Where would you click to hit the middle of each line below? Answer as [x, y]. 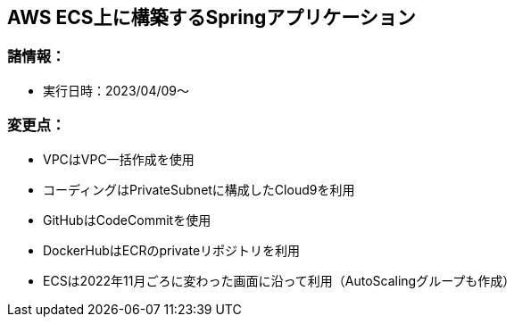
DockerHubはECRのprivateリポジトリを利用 [172, 250]
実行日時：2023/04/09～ [116, 90]
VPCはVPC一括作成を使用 [119, 159]
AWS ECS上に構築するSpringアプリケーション [211, 17]
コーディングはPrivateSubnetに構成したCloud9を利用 [199, 189]
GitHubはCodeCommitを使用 [127, 220]
